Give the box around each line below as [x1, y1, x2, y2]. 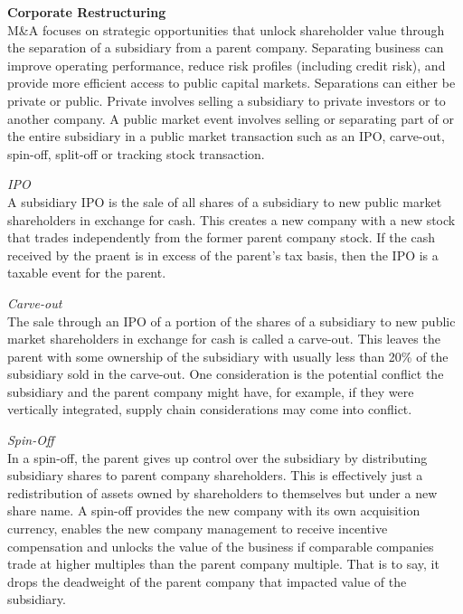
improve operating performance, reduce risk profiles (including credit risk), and [7, 55, 446, 74]
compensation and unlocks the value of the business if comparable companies [7, 536, 434, 555]
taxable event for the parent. [7, 263, 166, 282]
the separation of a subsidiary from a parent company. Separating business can [7, 38, 444, 57]
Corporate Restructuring [7, 3, 166, 21]
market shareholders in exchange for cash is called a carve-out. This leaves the [7, 329, 440, 348]
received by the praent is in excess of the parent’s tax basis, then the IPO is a [7, 245, 439, 264]
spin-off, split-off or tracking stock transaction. [7, 144, 265, 163]
